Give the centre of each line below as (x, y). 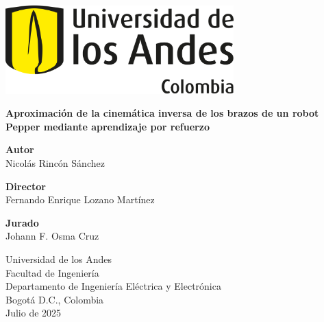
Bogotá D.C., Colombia (55, 299)
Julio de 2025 (34, 313)
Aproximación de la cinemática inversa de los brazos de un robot (162, 113)
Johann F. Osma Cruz (52, 236)
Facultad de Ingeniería (52, 272)
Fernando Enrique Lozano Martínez (80, 199)
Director (26, 186)
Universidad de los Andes (59, 258)
